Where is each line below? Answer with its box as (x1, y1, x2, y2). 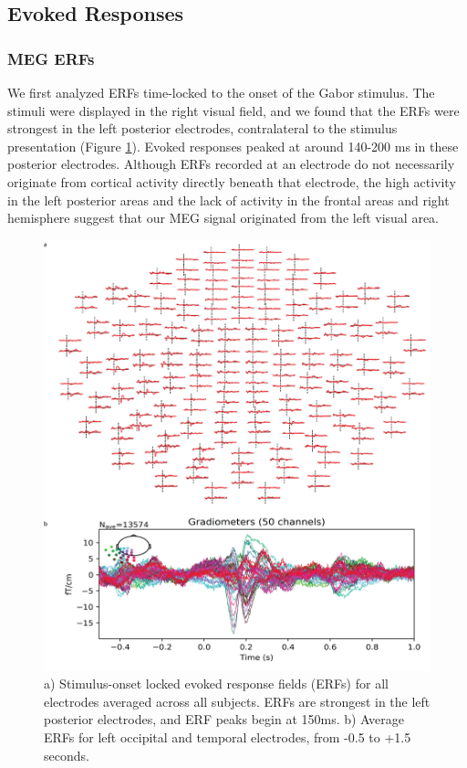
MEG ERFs (7, 47, 95, 69)
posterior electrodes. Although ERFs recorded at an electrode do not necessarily (7, 154, 455, 174)
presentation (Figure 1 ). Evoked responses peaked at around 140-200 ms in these (7, 136, 459, 155)
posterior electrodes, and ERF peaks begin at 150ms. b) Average (44, 710, 404, 729)
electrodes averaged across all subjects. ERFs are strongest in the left (44, 691, 431, 710)
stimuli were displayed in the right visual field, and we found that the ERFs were (7, 100, 460, 120)
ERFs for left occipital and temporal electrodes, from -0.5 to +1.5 (44, 728, 411, 747)
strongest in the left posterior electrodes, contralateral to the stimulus (7, 119, 398, 138)
